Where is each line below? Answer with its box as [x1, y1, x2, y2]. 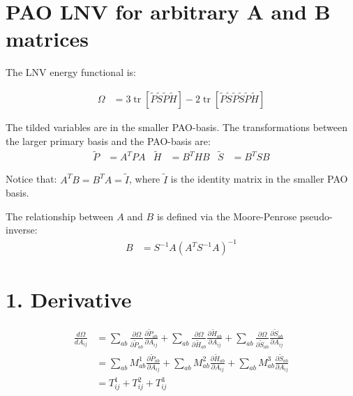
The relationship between [6, 208, 114, 223]
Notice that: [6, 172, 57, 186]
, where [128, 172, 160, 186]
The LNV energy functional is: [6, 65, 136, 79]
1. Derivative [6, 284, 132, 313]
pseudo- [299, 208, 333, 223]
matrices [6, 24, 89, 53]
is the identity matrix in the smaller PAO [170, 172, 348, 186]
